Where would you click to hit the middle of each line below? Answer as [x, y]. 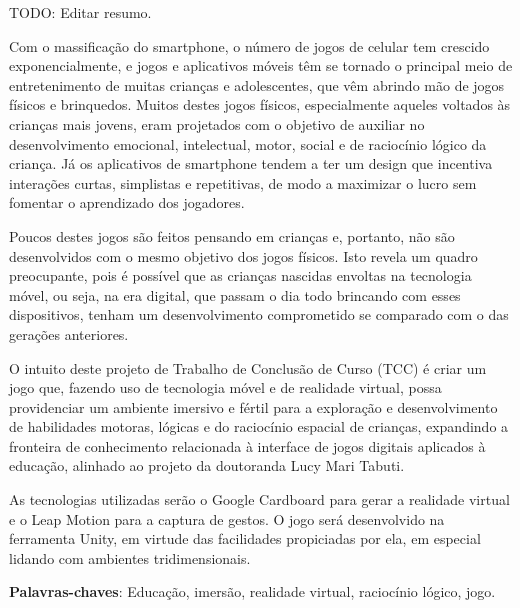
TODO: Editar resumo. [80, 12]
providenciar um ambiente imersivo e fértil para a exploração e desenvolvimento [253, 406]
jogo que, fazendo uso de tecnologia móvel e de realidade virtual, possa [225, 387]
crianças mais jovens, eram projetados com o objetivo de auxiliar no [217, 123]
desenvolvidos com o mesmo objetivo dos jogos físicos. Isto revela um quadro [243, 255]
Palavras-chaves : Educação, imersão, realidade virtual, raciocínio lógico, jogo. [252, 591]
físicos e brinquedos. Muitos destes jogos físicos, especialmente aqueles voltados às [260, 104]
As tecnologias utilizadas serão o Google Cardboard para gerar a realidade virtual [259, 499]
